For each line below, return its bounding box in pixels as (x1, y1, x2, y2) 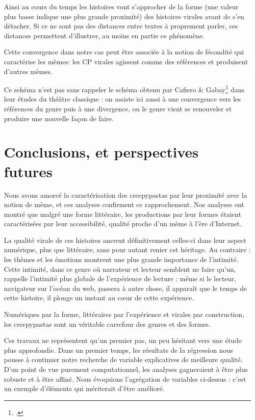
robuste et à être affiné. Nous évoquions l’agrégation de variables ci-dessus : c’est (4, 373, 246, 384)
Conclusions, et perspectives (4, 142, 199, 162)
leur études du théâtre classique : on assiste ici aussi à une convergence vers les (4, 94, 241, 104)
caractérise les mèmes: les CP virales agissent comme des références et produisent (4, 56, 248, 66)
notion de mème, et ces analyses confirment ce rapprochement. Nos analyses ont (4, 199, 244, 210)
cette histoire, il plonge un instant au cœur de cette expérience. (4, 292, 194, 303)
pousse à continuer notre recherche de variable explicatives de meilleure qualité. (4, 354, 243, 365)
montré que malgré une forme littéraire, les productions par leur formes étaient (4, 209, 241, 219)
